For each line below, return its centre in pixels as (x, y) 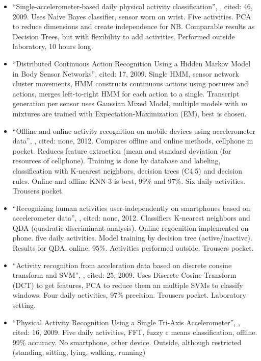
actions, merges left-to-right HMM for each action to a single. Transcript (126, 93)
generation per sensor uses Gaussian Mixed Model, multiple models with (126, 103)
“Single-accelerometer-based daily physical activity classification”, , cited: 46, (133, 6)
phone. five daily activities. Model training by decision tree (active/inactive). (132, 238)
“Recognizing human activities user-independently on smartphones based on (131, 208)
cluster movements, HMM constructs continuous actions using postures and (130, 83)
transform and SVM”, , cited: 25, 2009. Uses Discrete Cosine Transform (124, 275)
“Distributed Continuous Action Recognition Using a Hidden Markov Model (132, 63)
